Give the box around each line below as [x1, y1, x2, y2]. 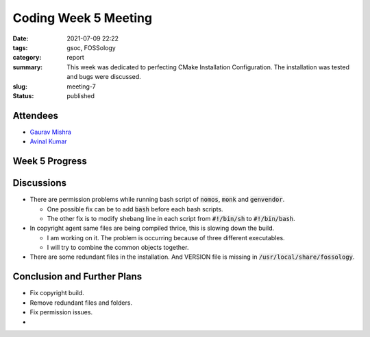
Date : [12, 34, 29, 43]
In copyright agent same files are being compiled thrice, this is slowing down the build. [29, 224, 274, 233]
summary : [12, 62, 43, 71]
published [66, 91, 95, 100]
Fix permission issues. [29, 308, 92, 316]
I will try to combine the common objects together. [47, 244, 189, 252]
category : [12, 54, 42, 62]
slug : [12, 82, 27, 91]
